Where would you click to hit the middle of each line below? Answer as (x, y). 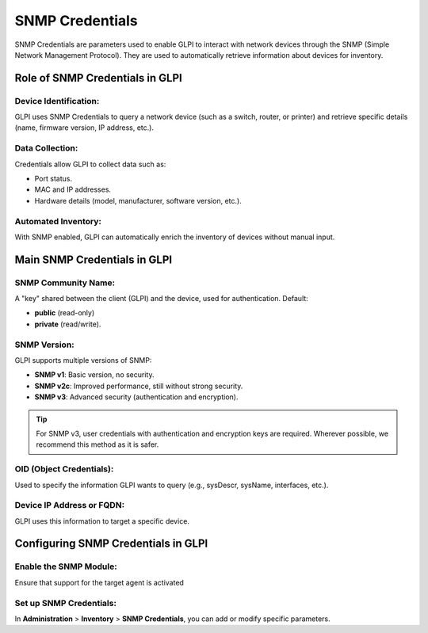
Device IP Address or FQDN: (70, 505)
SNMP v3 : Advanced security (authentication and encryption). (136, 397)
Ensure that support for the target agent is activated (99, 582)
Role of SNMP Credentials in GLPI (98, 78)
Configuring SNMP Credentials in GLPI (111, 544)
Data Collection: (46, 148)
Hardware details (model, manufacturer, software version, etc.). (138, 200)
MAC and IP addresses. (73, 189)
